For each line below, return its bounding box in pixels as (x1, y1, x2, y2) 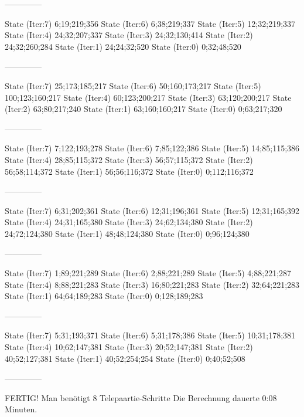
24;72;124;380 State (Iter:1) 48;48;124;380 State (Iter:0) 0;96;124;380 (5, 227, 250, 239)
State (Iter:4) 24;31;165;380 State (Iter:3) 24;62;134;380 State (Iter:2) (5, 216, 253, 228)
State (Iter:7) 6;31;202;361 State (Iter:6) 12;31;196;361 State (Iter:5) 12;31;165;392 (5, 204, 300, 216)
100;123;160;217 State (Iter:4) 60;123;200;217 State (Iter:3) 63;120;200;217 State (5, 91, 292, 103)
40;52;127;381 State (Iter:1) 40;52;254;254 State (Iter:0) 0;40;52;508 (5, 352, 245, 364)
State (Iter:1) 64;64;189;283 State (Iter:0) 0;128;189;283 (5, 290, 203, 302)
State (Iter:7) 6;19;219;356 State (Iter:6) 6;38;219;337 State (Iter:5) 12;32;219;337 (5, 17, 296, 29)
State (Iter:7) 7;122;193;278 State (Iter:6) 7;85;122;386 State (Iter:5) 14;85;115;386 (5, 142, 300, 154)
